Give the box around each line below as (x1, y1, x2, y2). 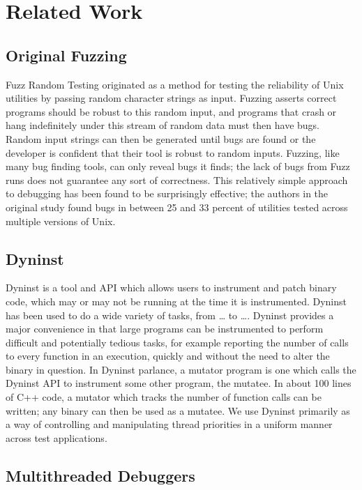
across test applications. (6, 430, 107, 445)
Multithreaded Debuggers (6, 464, 195, 486)
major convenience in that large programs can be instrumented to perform (6, 321, 324, 336)
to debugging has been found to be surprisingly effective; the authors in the (6, 186, 329, 201)
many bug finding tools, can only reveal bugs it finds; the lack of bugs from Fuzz (6, 159, 350, 174)
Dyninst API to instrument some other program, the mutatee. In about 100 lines (6, 376, 352, 390)
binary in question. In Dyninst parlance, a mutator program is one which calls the (6, 362, 356, 376)
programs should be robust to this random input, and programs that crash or (6, 104, 337, 118)
